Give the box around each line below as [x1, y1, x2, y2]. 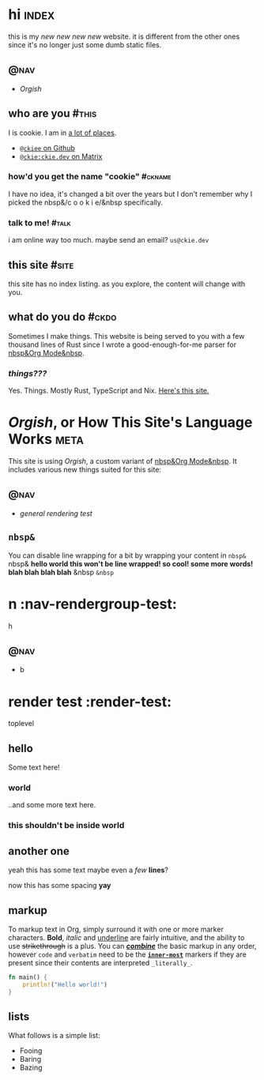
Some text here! [8, 762, 61, 772]
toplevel [8, 719, 34, 728]
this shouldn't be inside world [8, 820, 125, 831]
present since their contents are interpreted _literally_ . [8, 958, 193, 967]
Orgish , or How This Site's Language [8, 413, 253, 431]
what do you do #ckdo [8, 310, 117, 324]
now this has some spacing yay [8, 881, 111, 890]
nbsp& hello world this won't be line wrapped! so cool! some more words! [8, 559, 254, 568]
